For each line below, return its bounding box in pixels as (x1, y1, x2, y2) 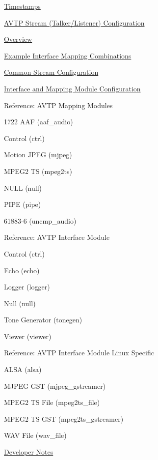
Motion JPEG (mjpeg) (4, 149, 72, 160)
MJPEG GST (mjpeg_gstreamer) (4, 380, 106, 391)
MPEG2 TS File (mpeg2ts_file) (4, 397, 100, 407)
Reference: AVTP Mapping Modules (4, 100, 113, 110)
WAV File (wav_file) (4, 430, 67, 440)
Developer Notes (4, 447, 53, 457)
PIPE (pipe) (4, 199, 41, 209)
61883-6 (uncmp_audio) (4, 215, 77, 226)
